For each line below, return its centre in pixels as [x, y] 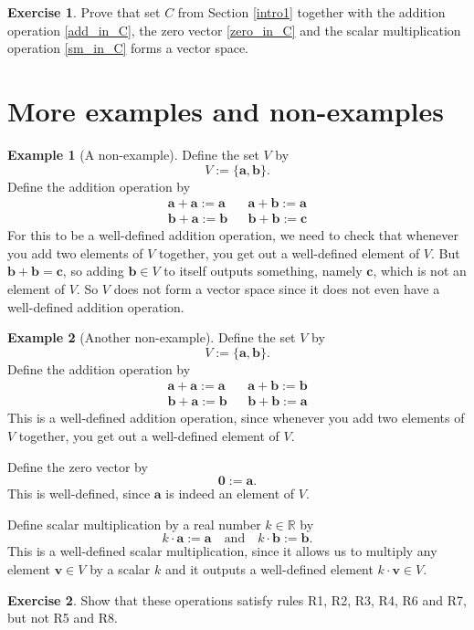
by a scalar [120, 568]
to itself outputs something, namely [263, 271]
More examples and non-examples [226, 110]
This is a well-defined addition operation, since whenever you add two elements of [236, 418]
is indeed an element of [230, 493]
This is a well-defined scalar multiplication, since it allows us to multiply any [222, 551]
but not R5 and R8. [63, 618]
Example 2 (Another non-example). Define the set [152, 337]
